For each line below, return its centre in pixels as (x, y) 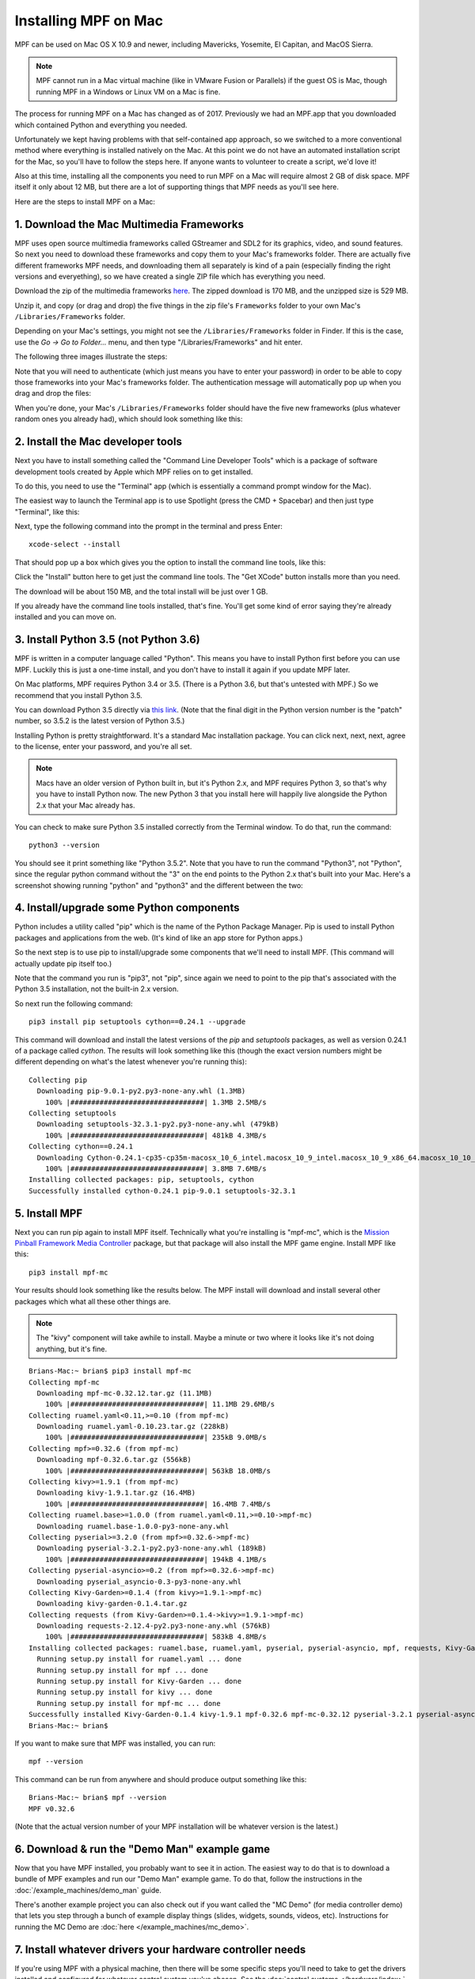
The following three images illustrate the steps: (91, 357)
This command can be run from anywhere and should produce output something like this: (161, 1779)
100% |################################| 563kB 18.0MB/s (158, 1471)
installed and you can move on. (65, 617)
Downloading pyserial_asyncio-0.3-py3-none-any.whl (139, 1582)
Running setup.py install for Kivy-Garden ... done (139, 1681)
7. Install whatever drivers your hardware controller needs (160, 1949)
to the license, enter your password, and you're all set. (103, 746)
